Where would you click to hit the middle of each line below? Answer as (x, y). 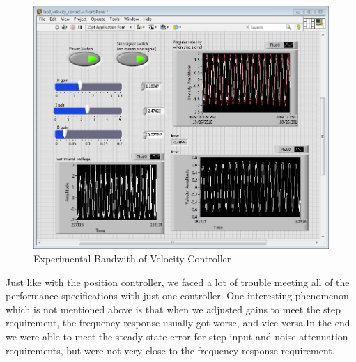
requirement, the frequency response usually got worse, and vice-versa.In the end (178, 323)
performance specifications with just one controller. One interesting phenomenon (177, 296)
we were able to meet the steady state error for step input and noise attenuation (177, 336)
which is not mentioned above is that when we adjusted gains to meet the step (173, 309)
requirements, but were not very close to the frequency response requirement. (170, 350)
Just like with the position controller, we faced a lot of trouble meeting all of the (178, 282)
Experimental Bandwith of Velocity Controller (132, 259)
